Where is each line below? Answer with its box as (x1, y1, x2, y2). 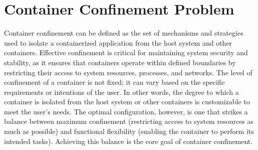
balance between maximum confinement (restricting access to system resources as (4, 116, 254, 126)
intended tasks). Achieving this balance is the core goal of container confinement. (4, 135, 253, 146)
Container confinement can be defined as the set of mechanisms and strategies (4, 28, 243, 38)
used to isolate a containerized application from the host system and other (4, 37, 232, 48)
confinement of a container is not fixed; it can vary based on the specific (4, 77, 225, 87)
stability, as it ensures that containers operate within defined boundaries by (4, 57, 236, 67)
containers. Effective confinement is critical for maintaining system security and (4, 47, 248, 58)
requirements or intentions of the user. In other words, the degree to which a (4, 86, 239, 97)
